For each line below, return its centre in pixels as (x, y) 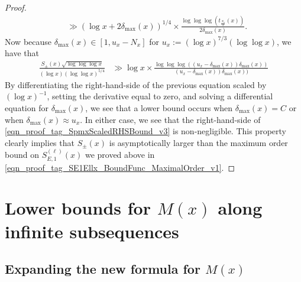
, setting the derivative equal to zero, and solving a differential (160, 96)
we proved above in (120, 155)
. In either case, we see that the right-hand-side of (170, 119)
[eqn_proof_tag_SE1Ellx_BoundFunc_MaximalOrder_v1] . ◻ (120, 167)
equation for (27, 108)
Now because (28, 41)
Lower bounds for (78, 208)
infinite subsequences (92, 231)
